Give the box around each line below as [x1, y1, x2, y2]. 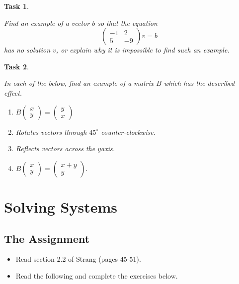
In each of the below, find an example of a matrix [4, 78, 154, 88]
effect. [4, 87, 22, 98]
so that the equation [97, 17, 158, 28]
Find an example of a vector [4, 17, 90, 28]
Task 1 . [4, 1, 29, 11]
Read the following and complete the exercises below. [15, 270, 178, 281]
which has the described [163, 78, 235, 88]
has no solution [4, 45, 51, 55]
